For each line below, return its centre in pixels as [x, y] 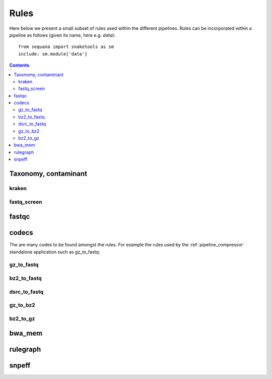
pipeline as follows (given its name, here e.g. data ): [62, 35]
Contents [19, 65]
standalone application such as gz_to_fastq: [55, 252]
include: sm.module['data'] [53, 54]
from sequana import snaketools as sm [66, 47]
